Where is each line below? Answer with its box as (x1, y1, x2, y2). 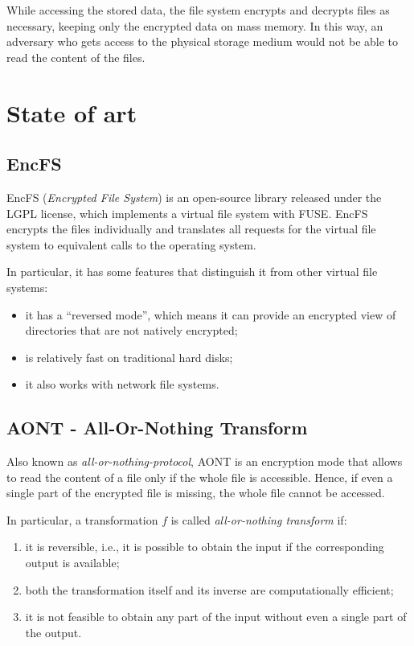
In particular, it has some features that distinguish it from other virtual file (6, 263, 378, 280)
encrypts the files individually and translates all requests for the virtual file (6, 220, 376, 237)
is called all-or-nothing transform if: (170, 511, 347, 528)
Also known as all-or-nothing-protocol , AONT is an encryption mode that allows (6, 453, 403, 470)
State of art (6, 96, 137, 129)
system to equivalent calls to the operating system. (6, 236, 256, 253)
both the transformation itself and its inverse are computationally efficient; (25, 581, 394, 598)
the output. (25, 623, 82, 640)
